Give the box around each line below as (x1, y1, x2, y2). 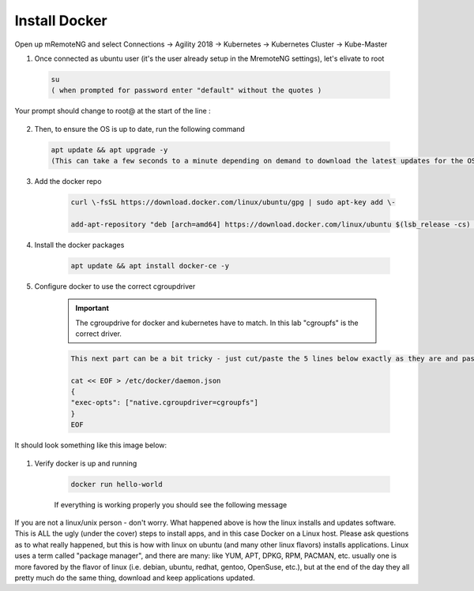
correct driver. (75, 328, 122, 339)
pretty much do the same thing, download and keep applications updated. (14, 573, 256, 582)
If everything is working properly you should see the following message (54, 499, 288, 509)
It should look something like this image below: (14, 440, 167, 450)
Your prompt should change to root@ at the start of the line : (14, 107, 211, 116)
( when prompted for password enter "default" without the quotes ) (51, 86, 322, 95)
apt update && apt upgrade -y (51, 145, 168, 154)
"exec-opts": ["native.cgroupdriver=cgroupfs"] (70, 398, 258, 407)
